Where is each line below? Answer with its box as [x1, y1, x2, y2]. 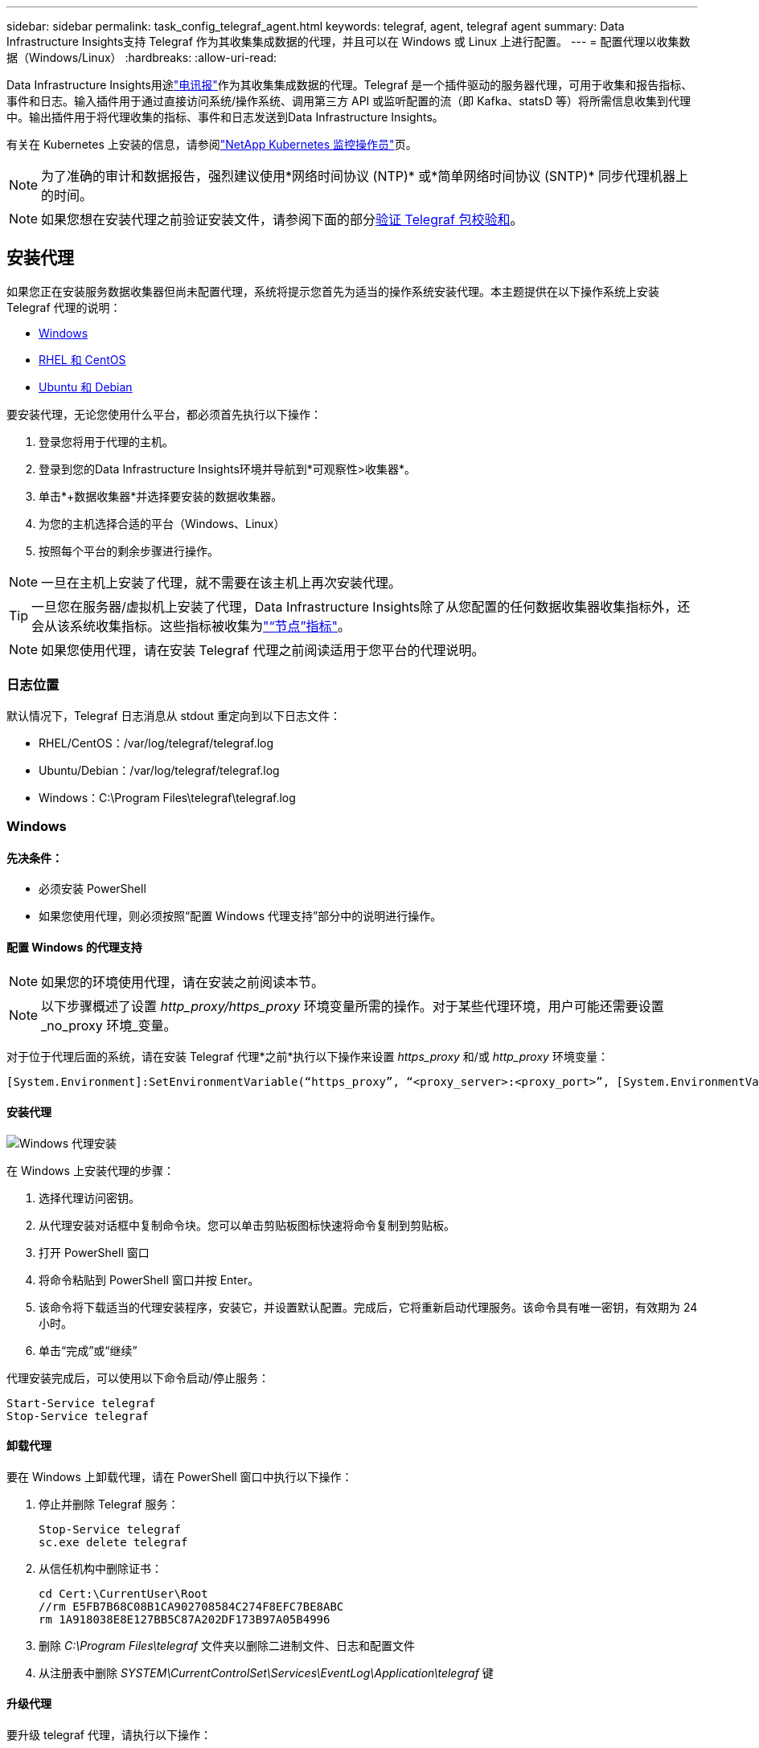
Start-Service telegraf [6, 1396, 156, 1410]
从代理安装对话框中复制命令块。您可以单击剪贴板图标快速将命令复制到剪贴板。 [39, 1218, 455, 1232]
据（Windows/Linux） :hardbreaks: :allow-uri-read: [6, 51, 277, 64]
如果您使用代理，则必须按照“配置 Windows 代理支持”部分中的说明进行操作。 [39, 909, 442, 923]
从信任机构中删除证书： [39, 1561, 162, 1575]
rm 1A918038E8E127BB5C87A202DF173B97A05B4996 [39, 1612, 330, 1626]
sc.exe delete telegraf [39, 1535, 188, 1549]
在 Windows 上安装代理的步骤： [6, 1163, 174, 1177]
